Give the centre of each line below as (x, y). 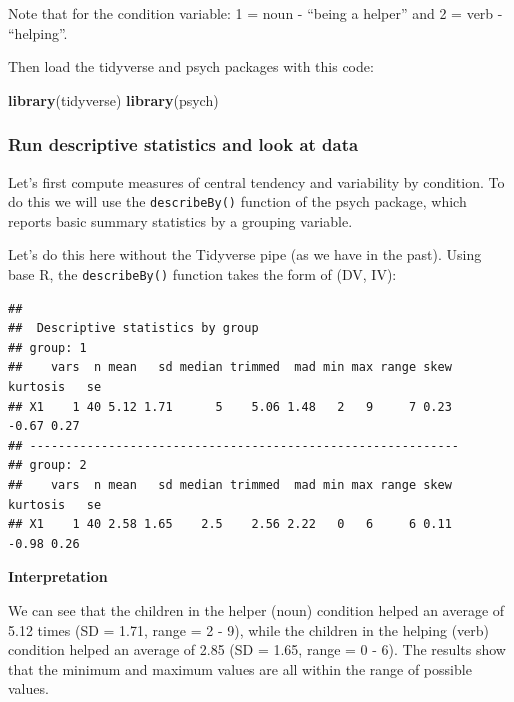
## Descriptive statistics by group (133, 328)
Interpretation (58, 576)
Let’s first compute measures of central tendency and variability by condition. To (256, 181)
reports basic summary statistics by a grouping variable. (180, 220)
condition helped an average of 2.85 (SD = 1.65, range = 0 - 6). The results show (257, 649)
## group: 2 (47, 465)
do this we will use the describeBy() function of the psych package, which (237, 201)
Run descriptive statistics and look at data (183, 144)
